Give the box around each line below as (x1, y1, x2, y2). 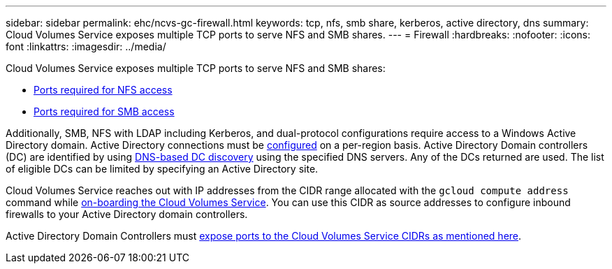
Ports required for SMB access (34, 106, 175, 117)
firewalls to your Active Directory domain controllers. (6, 208, 248, 220)
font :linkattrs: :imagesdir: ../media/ (6, 41, 166, 52)
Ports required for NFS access (34, 84, 173, 96)
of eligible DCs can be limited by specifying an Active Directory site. (6, 163, 319, 175)
